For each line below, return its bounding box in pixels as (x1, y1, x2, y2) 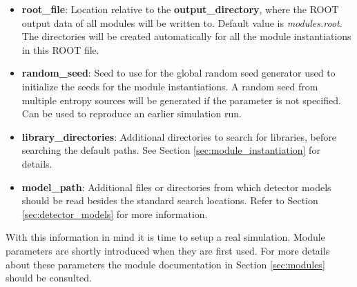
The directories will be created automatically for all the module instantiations (21, 29, 351, 43)
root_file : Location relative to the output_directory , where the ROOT (21, 2, 339, 16)
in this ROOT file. (21, 42, 99, 57)
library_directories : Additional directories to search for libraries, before (21, 129, 336, 143)
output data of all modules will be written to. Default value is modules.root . (21, 15, 342, 30)
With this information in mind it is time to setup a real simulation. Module (6, 230, 325, 244)
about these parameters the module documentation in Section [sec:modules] (6, 257, 325, 271)
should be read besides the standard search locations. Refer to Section (21, 193, 318, 208)
